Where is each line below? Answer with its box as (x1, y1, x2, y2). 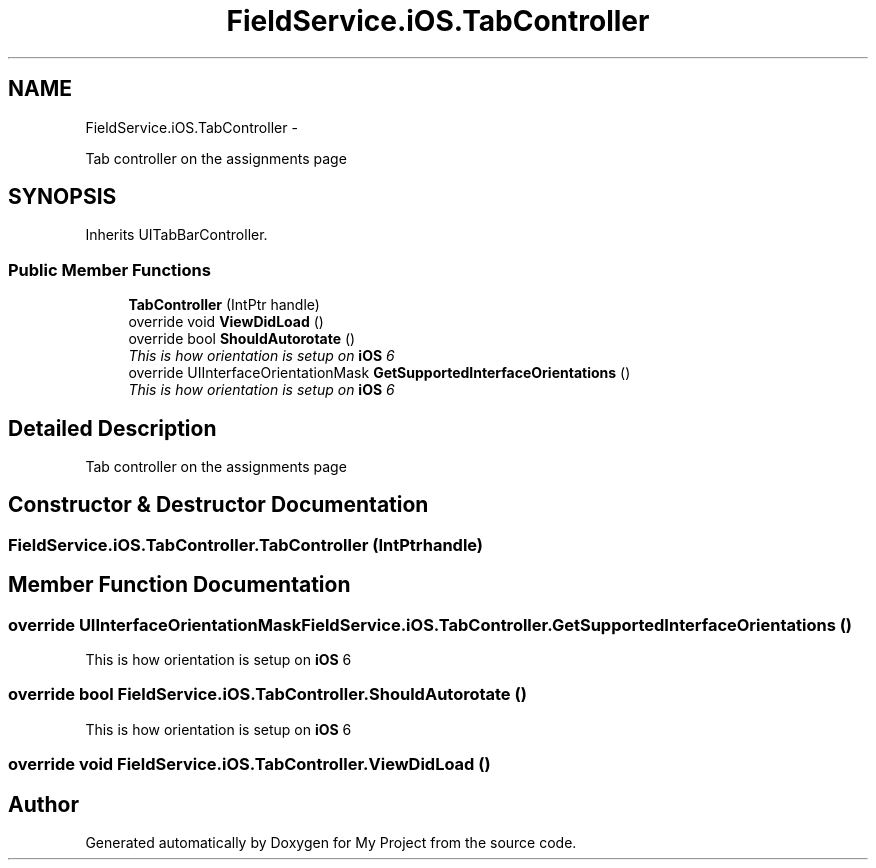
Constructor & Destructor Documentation (8, 492, 429, 518)
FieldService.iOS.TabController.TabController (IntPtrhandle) (8, 534, 484, 555)
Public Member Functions (8, 259, 211, 280)
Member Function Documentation (8, 572, 351, 598)
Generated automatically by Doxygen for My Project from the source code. (85, 834, 577, 852)
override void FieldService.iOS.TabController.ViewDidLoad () (8, 754, 491, 775)
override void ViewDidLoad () (128, 313, 324, 331)
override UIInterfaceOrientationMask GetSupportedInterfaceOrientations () (128, 364, 631, 382)
